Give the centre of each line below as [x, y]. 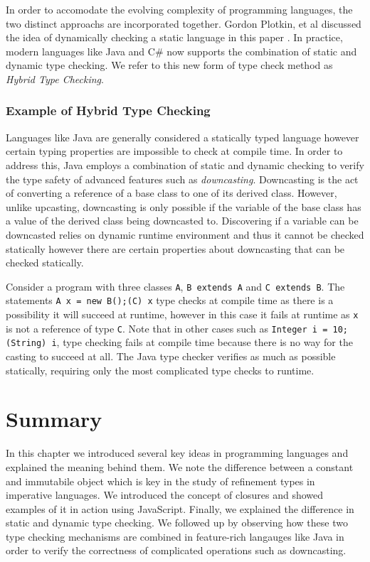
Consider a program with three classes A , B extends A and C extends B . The [175, 286]
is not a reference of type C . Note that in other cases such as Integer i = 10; [177, 328]
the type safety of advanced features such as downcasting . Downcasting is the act [182, 179]
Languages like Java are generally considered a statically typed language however [183, 137]
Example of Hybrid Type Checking [108, 110]
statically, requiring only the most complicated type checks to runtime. [160, 370]
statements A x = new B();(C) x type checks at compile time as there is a [170, 300]
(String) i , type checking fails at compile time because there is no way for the [179, 342]
